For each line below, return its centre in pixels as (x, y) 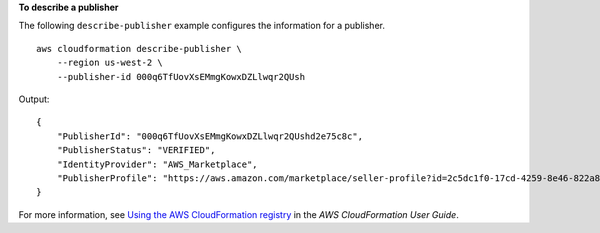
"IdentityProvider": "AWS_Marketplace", (157, 164)
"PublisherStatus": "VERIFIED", (136, 150)
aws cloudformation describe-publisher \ (139, 48)
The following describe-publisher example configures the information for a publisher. (201, 26)
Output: (34, 99)
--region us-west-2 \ (110, 63)
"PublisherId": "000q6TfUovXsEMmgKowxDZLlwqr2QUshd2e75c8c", (210, 136)
